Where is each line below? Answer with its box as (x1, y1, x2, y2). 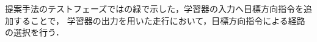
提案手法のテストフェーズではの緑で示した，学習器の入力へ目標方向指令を (5, 2, 304, 14)
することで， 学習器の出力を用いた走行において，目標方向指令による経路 (13, 14, 305, 26)
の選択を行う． (5, 26, 64, 38)
